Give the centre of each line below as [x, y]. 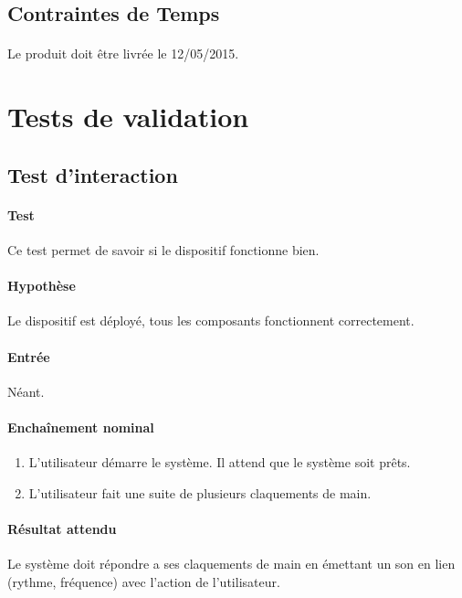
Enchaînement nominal [81, 427]
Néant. [26, 391]
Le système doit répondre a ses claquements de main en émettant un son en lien [231, 564]
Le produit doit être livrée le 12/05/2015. [123, 53]
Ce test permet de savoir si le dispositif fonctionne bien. [163, 249]
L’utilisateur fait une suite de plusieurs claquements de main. [200, 492]
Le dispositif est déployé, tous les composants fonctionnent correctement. [211, 320]
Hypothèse [42, 286]
